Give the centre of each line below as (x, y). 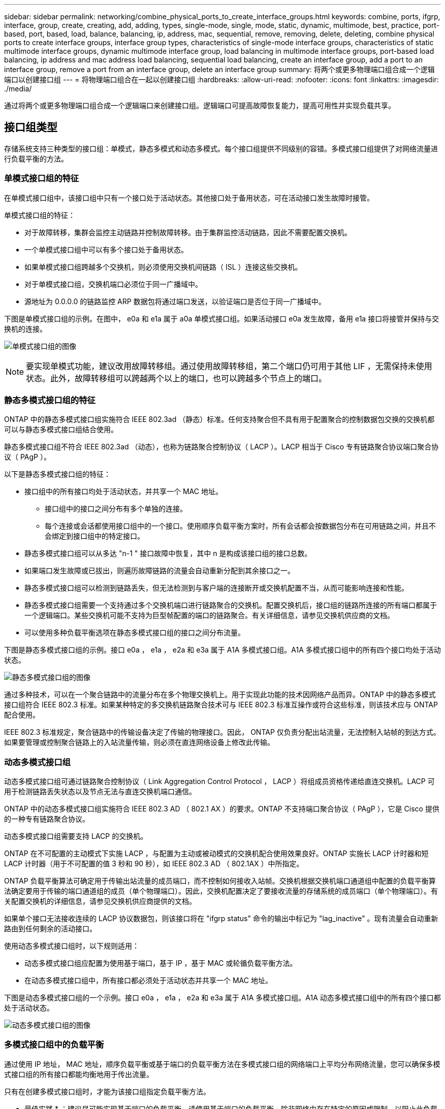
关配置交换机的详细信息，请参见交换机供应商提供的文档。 (100, 901)
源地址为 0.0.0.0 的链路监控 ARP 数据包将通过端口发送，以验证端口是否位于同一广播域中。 (175, 301)
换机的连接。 (25, 329)
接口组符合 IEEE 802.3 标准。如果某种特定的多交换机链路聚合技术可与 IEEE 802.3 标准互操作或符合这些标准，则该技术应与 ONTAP (221, 705)
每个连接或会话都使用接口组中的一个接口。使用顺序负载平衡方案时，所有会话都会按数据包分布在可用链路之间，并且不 (240, 526)
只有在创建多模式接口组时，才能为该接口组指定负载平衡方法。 (107, 1091)
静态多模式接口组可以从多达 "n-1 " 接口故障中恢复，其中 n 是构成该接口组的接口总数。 (168, 553)
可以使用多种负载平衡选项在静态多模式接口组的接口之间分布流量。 (135, 633)
